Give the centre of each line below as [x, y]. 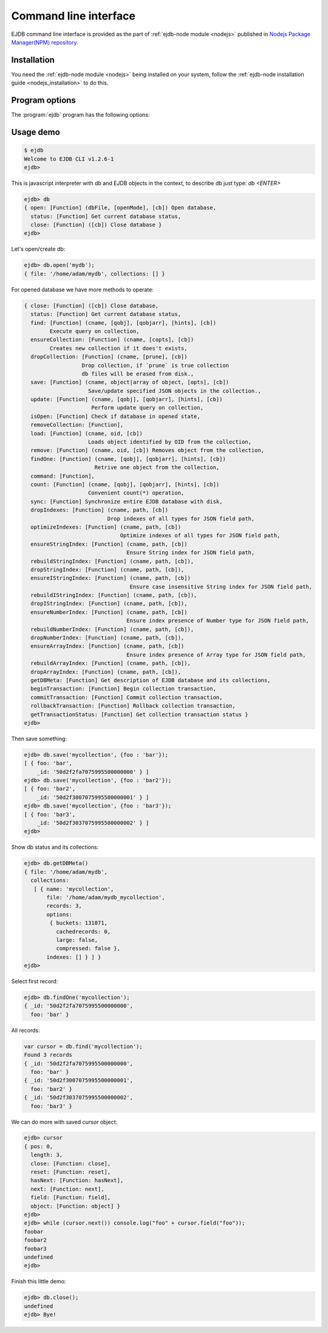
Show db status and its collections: [55, 847]
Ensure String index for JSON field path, [191, 553]
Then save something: [39, 739]
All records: [26, 1030]
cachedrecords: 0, [83, 931]
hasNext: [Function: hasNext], [77, 1181]
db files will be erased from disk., [138, 374]
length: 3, [47, 1155]
